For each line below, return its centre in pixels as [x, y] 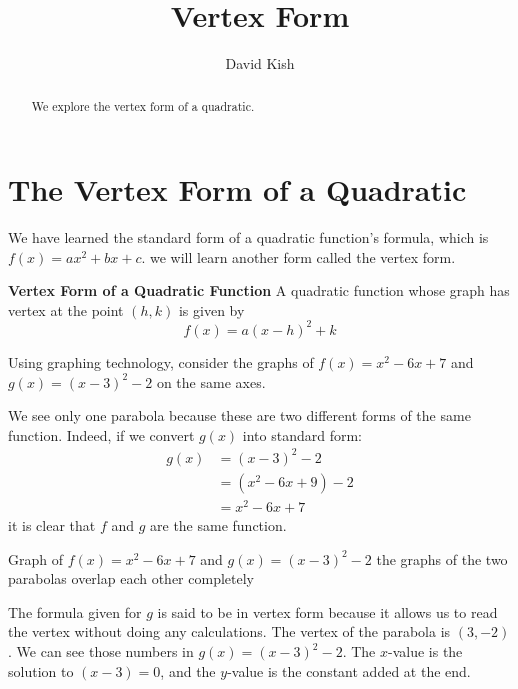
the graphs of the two [442, 558]
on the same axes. [211, 381]
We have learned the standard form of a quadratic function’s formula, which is [248, 237]
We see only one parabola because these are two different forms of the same [239, 415]
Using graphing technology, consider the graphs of [161, 361]
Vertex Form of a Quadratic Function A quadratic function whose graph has [259, 290]
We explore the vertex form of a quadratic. [143, 105]
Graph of [35, 558]
